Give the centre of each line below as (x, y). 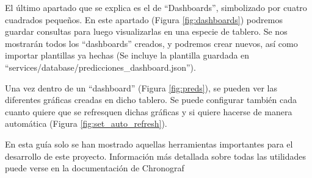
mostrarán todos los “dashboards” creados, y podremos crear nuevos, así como (151, 43)
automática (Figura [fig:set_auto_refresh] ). (86, 123)
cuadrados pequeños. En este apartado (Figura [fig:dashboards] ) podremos (144, 19)
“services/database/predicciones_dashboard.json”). (100, 67)
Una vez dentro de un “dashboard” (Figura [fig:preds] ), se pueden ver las (141, 87)
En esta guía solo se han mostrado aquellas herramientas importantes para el (149, 144)
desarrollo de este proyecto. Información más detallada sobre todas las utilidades (156, 156)
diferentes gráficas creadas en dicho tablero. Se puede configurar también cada (151, 100)
